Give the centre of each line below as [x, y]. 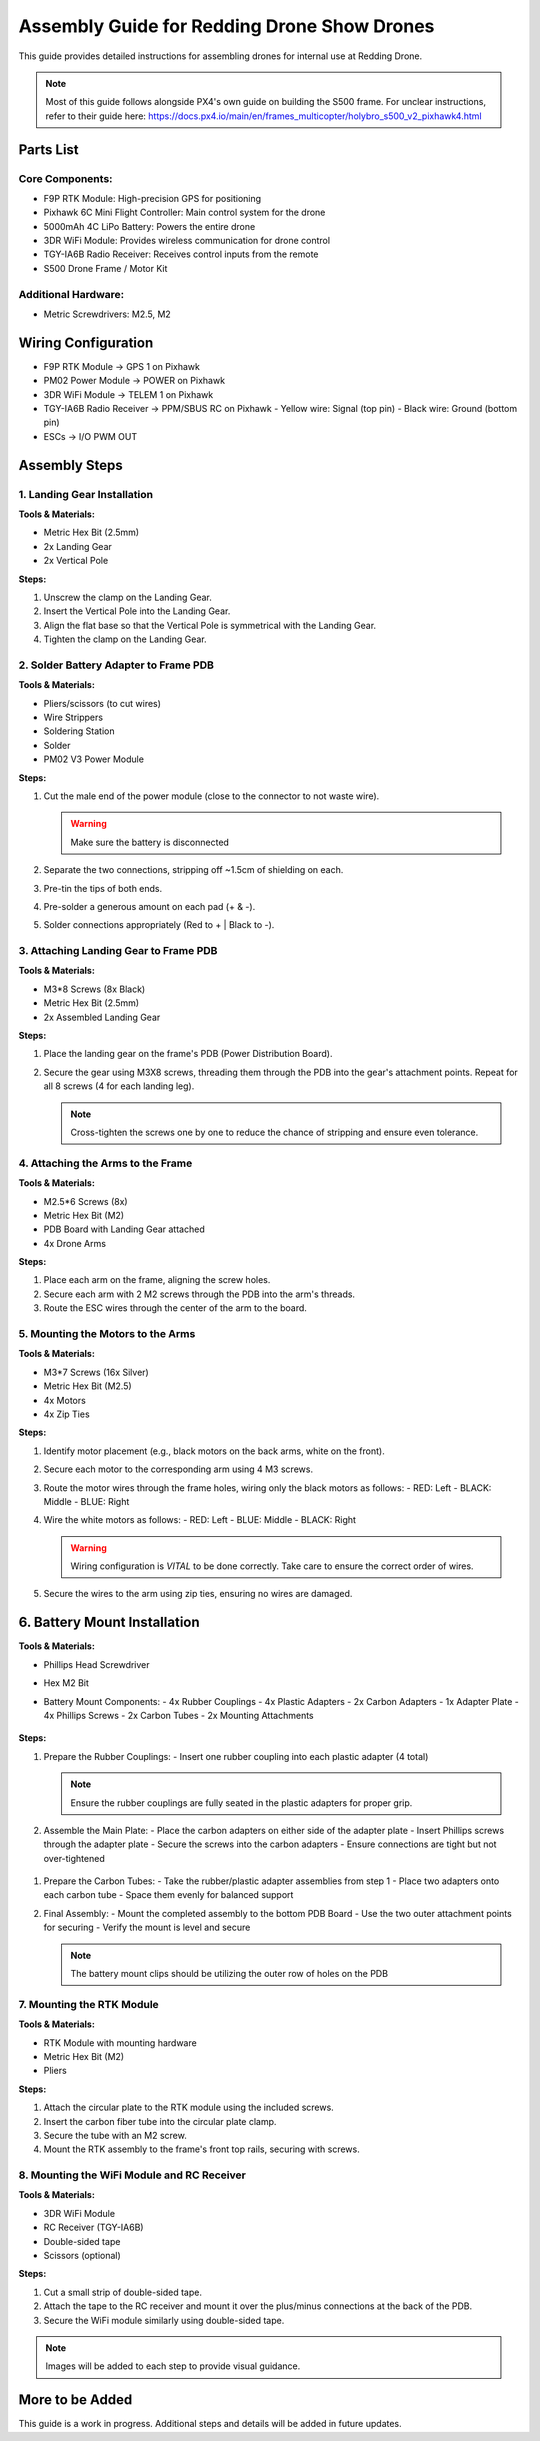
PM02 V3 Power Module [94, 759]
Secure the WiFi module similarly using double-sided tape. [164, 2320]
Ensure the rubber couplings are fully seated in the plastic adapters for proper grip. [241, 1802]
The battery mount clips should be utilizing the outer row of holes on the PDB [229, 1974]
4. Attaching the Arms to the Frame [105, 1163]
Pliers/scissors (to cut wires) [102, 703]
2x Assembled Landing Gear [102, 1017]
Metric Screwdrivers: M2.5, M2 [107, 314]
